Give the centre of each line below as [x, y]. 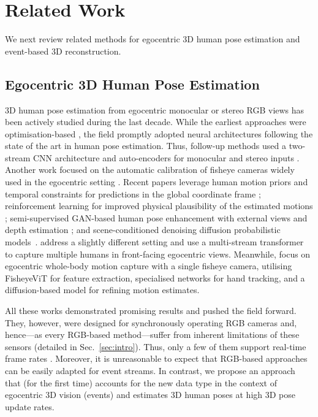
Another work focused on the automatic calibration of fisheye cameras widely [150, 170]
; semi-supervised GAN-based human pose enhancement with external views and [156, 217]
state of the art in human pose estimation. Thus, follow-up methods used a [146, 146]
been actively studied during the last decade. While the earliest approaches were [156, 122]
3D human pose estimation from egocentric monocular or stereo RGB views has [155, 109]
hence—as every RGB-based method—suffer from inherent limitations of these [152, 335]
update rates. [30, 406]
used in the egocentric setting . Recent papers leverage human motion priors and [157, 182]
